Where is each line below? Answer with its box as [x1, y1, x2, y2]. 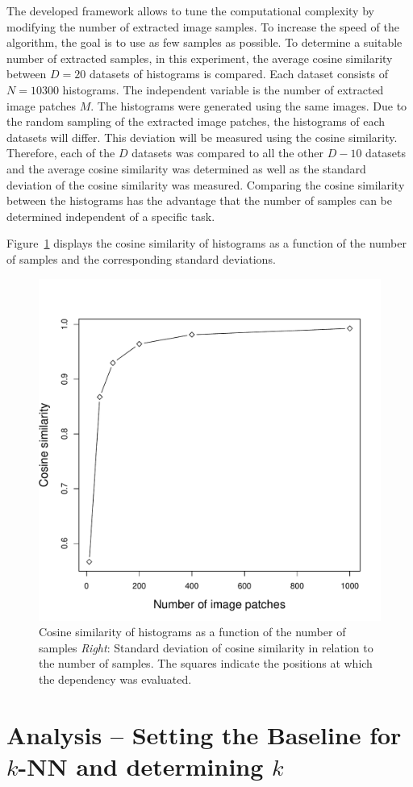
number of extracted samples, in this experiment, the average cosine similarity [6, 49, 393, 66]
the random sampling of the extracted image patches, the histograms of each [6, 113, 385, 130]
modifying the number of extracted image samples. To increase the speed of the [6, 18, 399, 35]
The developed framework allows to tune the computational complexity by [6, 2, 374, 19]
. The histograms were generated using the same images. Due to [90, 97, 407, 114]
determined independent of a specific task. [6, 207, 215, 224]
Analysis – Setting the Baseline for [6, 718, 402, 751]
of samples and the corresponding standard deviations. [6, 250, 276, 267]
